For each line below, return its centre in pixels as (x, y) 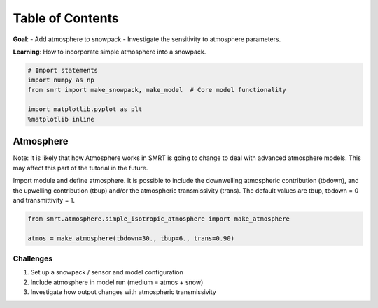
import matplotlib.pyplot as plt (85, 109)
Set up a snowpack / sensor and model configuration (107, 272)
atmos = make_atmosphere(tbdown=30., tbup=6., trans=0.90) (131, 238)
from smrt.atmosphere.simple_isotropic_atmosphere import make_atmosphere (159, 219)
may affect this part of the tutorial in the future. (80, 168)
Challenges (33, 258)
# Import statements (63, 70)
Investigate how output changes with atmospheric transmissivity (123, 292)
